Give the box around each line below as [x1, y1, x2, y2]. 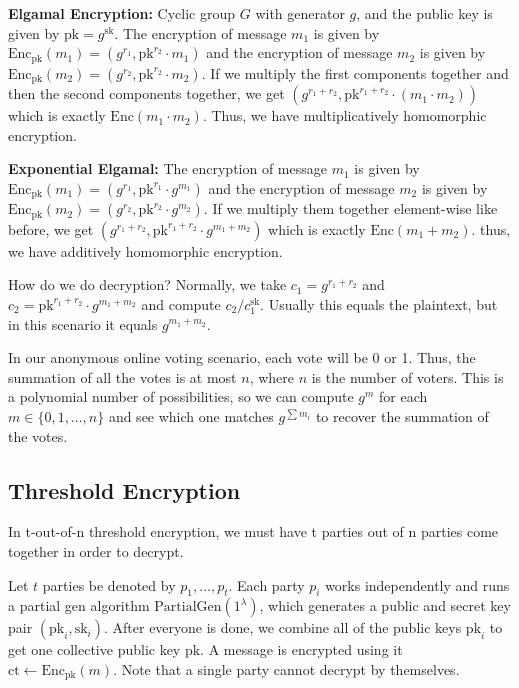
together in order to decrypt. [8, 540, 184, 561]
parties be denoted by [42, 574, 176, 595]
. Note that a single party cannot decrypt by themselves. [113, 658, 460, 679]
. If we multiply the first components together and [201, 62, 509, 83]
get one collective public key [8, 639, 181, 660]
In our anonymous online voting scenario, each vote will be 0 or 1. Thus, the [8, 347, 476, 368]
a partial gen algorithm [8, 595, 150, 616]
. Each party [228, 574, 305, 595]
